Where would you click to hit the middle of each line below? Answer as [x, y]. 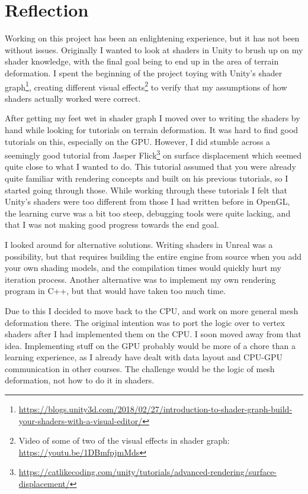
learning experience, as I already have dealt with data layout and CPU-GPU [144, 357]
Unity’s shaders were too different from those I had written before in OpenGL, [147, 201]
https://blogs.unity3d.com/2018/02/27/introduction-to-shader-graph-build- [155, 409]
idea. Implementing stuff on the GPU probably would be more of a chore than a [150, 345]
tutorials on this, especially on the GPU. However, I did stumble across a [138, 141]
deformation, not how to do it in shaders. [80, 380]
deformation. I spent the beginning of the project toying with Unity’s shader [144, 72]
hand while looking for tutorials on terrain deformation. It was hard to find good [152, 129]
